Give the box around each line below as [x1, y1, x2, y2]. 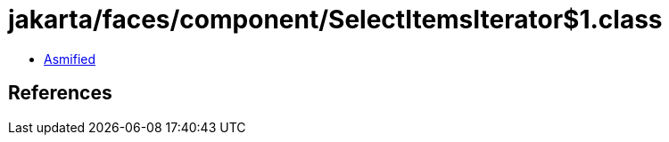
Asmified [44, 51, 96, 67]
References [8, 82, 112, 105]
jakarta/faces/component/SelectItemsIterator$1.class [8, 4, 663, 35]
